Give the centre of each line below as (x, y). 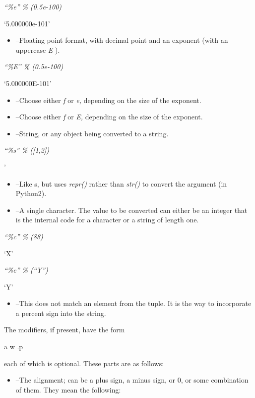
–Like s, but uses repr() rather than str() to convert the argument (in (121, 183)
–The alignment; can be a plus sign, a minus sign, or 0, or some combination (132, 380)
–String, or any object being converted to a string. (92, 133)
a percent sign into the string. (61, 313)
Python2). (31, 193)
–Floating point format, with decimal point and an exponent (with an (122, 40)
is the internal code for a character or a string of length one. (107, 220)
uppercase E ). (38, 50)
